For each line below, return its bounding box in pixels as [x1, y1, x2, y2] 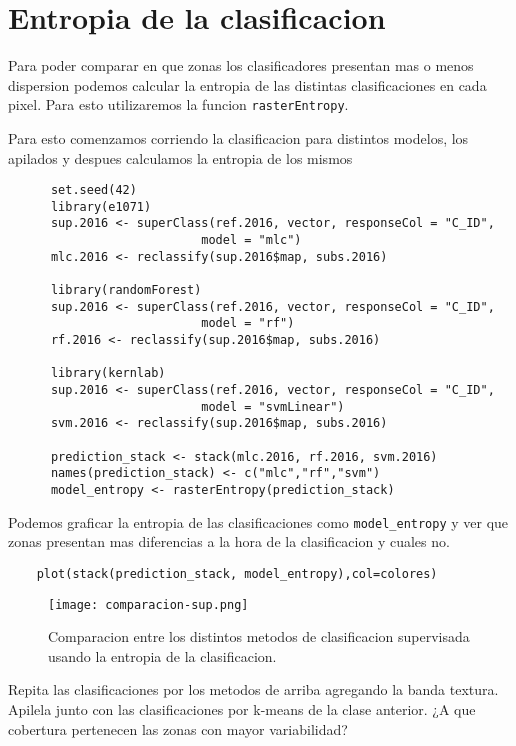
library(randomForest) [50, 283, 202, 298]
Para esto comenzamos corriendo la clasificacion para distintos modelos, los [8, 127, 469, 148]
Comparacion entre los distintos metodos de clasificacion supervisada [48, 626, 470, 647]
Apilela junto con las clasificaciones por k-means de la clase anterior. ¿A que [8, 698, 476, 719]
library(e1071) [50, 199, 152, 214]
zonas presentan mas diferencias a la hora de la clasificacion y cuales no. [8, 531, 450, 552]
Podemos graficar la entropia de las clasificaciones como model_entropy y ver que [8, 511, 509, 532]
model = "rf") [201, 316, 295, 331]
